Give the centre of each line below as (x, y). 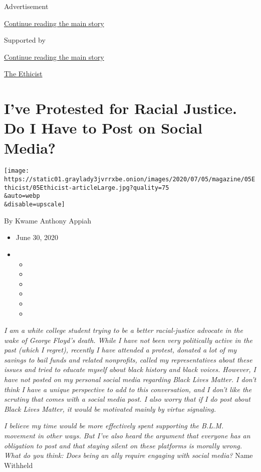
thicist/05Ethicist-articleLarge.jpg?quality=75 (87, 188)
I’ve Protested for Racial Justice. (120, 108)
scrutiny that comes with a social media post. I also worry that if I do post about (127, 399)
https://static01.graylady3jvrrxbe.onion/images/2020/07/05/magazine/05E (130, 180)
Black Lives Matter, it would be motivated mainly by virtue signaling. (110, 408)
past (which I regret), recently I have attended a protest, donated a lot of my (120, 350)
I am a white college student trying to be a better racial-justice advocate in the (123, 330)
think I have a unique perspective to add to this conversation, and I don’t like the (128, 389)
